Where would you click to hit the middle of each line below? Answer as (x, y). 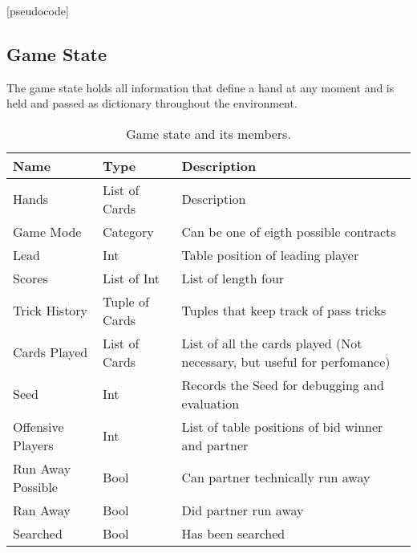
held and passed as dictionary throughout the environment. (152, 103)
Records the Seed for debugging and (283, 384)
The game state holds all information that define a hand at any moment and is (200, 87)
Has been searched (233, 533)
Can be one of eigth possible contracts (289, 231)
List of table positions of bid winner (282, 426)
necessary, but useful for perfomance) (286, 361)
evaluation (211, 403)
